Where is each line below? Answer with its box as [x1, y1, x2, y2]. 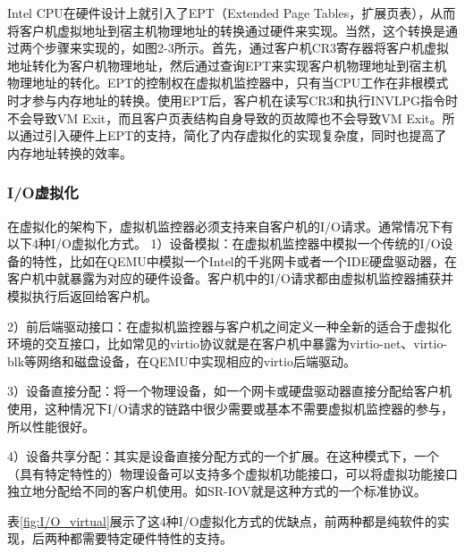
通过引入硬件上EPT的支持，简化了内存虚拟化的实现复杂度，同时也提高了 [19, 126, 447, 145]
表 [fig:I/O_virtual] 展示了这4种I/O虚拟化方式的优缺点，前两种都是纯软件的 [7, 511, 437, 530]
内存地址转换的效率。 [7, 143, 132, 162]
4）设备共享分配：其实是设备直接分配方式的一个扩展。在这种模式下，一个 [7, 447, 439, 465]
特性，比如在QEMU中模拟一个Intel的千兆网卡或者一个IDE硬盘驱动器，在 [31, 251, 458, 270]
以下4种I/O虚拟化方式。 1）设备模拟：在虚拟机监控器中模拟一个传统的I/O [7, 234, 441, 253]
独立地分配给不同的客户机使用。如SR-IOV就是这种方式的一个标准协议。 [7, 482, 427, 500]
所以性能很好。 [7, 416, 95, 435]
